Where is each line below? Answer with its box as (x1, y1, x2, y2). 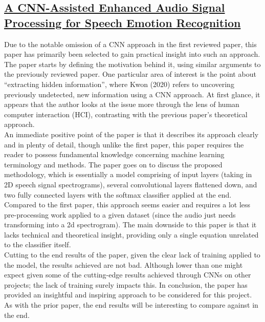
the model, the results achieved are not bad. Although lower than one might (4, 259, 243, 270)
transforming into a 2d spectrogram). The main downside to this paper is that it (4, 219, 257, 230)
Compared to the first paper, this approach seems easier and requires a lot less (4, 199, 251, 210)
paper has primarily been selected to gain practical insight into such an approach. (4, 49, 260, 59)
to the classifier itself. (4, 239, 71, 250)
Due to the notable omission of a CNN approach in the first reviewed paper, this (4, 38, 257, 49)
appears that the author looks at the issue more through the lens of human (4, 99, 239, 110)
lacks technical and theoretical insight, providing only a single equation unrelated (4, 229, 259, 240)
